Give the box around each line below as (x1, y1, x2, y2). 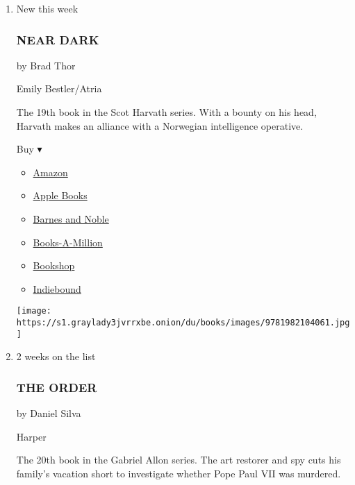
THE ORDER (16, 378, 97, 395)
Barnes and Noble (33, 211, 109, 226)
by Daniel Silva (16, 406, 81, 420)
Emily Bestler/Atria (16, 81, 102, 96)
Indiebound (33, 281, 81, 296)
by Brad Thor (16, 58, 76, 72)
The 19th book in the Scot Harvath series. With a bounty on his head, (16, 105, 317, 119)
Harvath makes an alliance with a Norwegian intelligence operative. (16, 118, 304, 133)
